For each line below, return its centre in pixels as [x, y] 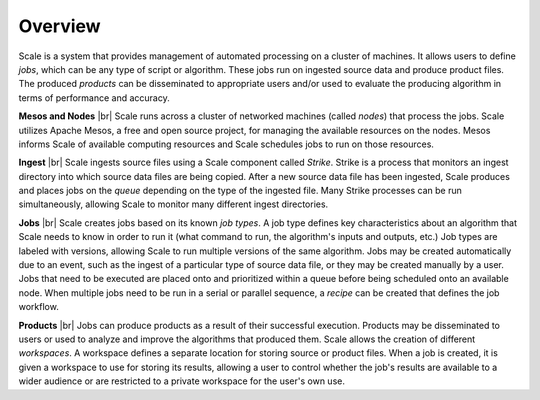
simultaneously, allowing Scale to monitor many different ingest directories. [173, 204]
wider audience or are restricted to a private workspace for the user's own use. [181, 381]
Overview [59, 26]
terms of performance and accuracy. [94, 97]
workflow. [38, 307]
